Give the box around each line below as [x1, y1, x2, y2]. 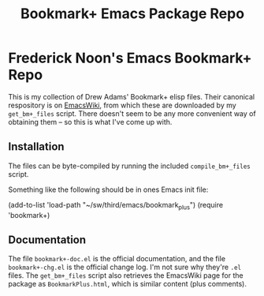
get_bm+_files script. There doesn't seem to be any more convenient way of [8, 108, 256, 118]
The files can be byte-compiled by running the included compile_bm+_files [8, 161, 251, 170]
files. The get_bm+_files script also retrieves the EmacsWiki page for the [8, 271, 244, 280]
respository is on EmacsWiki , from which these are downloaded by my [8, 100, 236, 110]
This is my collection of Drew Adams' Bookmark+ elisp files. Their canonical [8, 92, 255, 101]
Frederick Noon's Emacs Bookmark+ [8, 49, 252, 67]
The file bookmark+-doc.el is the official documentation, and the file [8, 254, 226, 264]
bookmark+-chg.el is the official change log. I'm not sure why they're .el [8, 262, 242, 272]
